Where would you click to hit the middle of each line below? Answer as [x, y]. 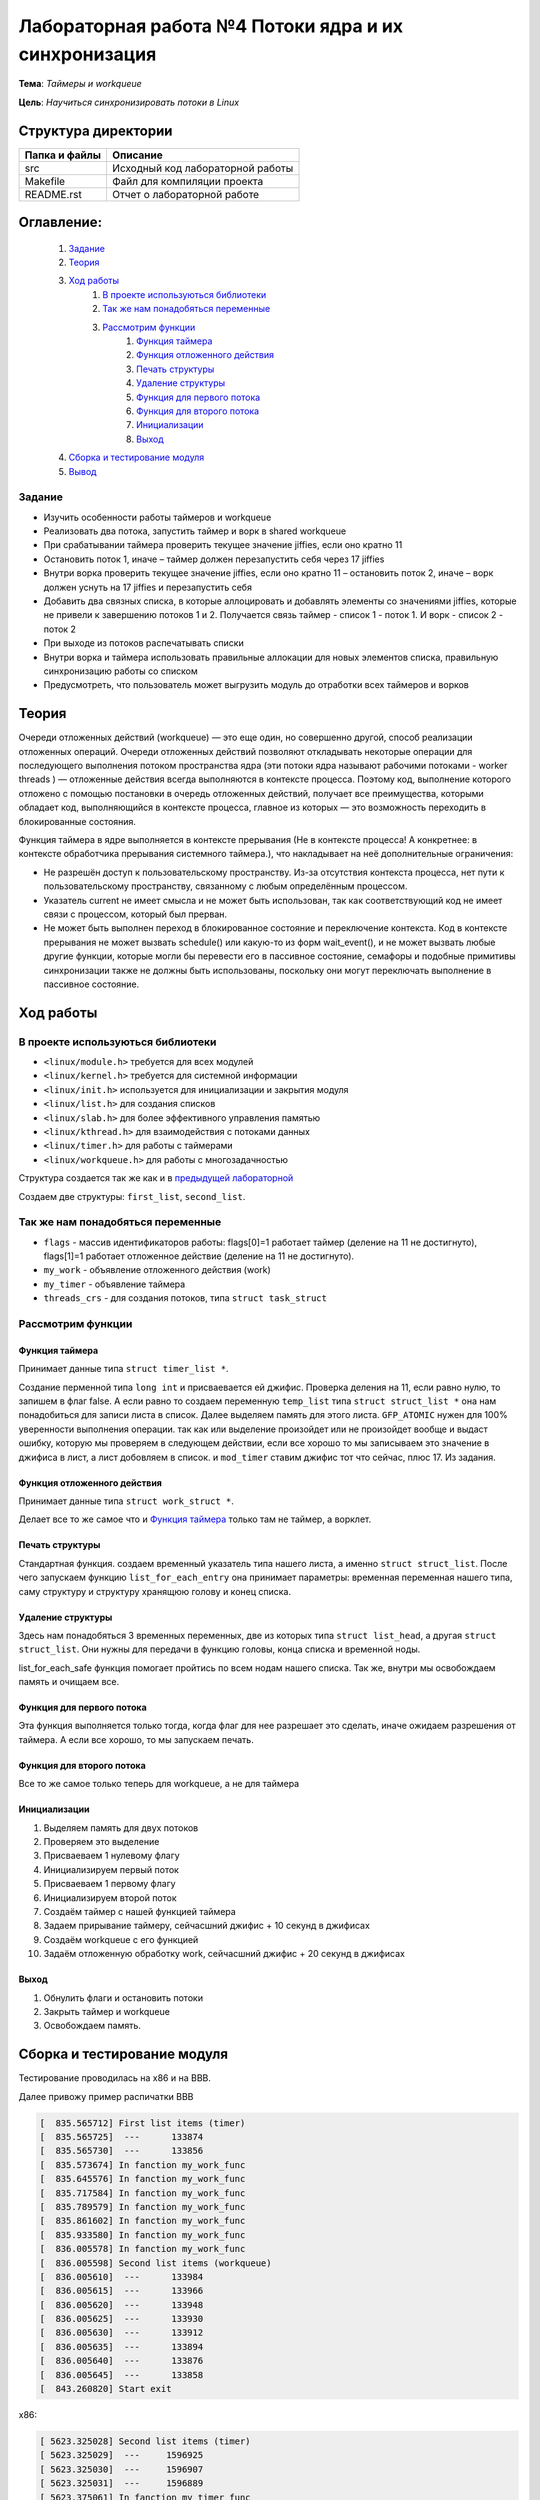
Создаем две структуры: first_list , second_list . [132, 1196]
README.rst [53, 194]
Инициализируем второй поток [110, 1897]
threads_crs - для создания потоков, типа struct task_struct [185, 1298]
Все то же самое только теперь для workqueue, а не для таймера [159, 1784]
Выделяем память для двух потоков [121, 1827]
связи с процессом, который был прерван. [135, 914]
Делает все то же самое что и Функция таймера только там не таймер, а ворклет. [195, 1519]
